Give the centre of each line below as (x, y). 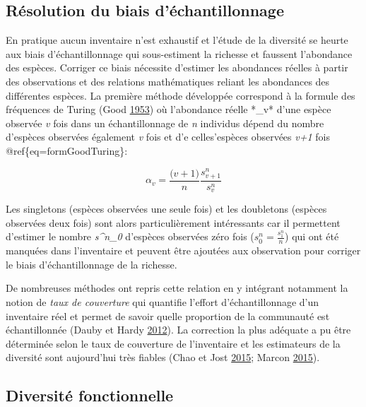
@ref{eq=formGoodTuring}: (67, 150)
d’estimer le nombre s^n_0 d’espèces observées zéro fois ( (130, 236)
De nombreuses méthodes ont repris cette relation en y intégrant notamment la (177, 288)
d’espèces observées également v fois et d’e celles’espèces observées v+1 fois (168, 137)
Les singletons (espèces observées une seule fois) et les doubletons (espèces (166, 209)
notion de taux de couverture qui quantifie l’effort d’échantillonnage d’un (163, 302)
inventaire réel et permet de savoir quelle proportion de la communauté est (168, 315)
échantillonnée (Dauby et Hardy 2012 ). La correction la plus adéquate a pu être (178, 330)
